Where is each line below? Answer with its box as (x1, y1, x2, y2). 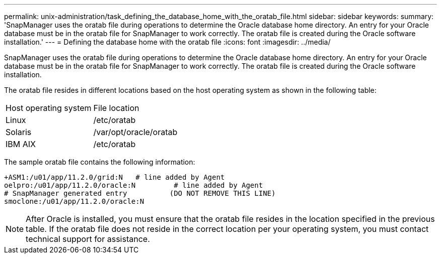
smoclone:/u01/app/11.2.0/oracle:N (4, 197, 144, 205)
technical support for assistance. (26, 234, 150, 244)
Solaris (6, 127, 32, 137)
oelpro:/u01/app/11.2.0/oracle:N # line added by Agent (4, 181, 263, 189)
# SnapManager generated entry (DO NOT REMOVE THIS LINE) (4, 189, 276, 197)
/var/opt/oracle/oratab (93, 127, 178, 137)
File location (93, 103, 139, 113)
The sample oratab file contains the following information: (4, 158, 195, 166)
